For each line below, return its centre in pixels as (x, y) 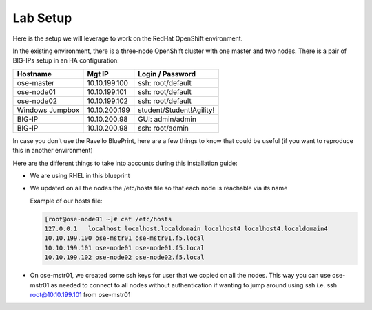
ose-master (36, 82)
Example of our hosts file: (66, 201)
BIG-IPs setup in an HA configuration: (66, 60)
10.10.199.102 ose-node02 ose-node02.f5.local (124, 257)
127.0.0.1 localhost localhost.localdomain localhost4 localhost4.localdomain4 (186, 229)
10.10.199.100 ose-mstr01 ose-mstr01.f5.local (124, 238)
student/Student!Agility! (176, 110)
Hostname (34, 74)
